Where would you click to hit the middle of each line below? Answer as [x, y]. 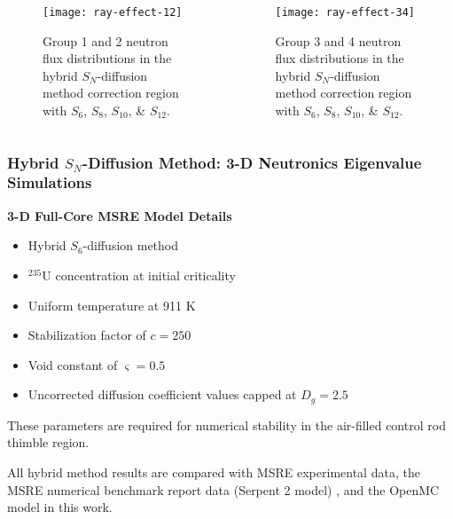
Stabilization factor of [87, 335]
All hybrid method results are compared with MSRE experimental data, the [214, 472]
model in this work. [60, 507]
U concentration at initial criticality [139, 275]
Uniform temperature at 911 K [112, 305]
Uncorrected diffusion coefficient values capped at [162, 394]
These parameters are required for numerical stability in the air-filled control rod [226, 425]
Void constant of [73, 364]
